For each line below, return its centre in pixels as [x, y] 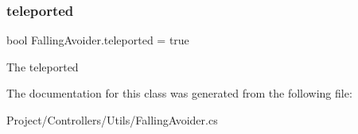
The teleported [43, 66]
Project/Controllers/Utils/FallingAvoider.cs [112, 120]
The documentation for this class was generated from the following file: [179, 93]
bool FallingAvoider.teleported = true [98, 40]
